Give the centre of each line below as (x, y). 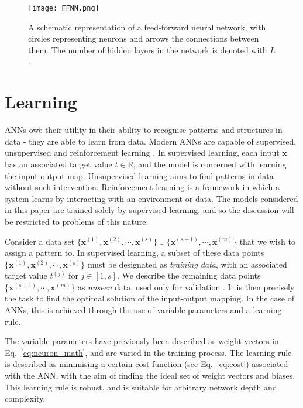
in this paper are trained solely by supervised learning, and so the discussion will (149, 210)
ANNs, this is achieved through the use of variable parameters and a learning (143, 310)
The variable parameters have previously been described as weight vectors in (142, 341)
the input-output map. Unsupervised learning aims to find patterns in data (139, 175)
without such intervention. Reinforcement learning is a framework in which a (142, 187)
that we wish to (267, 241)
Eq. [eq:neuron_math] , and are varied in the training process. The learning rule (148, 352)
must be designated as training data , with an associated (187, 264)
